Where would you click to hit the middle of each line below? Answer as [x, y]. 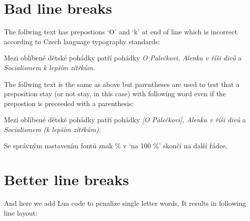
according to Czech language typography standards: [82, 41]
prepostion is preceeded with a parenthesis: [69, 103]
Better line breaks [66, 180]
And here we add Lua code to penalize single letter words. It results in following [125, 203]
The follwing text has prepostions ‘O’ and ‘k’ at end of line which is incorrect [121, 32]
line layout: [21, 212]
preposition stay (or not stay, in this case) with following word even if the [115, 94]
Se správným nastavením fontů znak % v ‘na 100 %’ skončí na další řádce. [116, 146]
